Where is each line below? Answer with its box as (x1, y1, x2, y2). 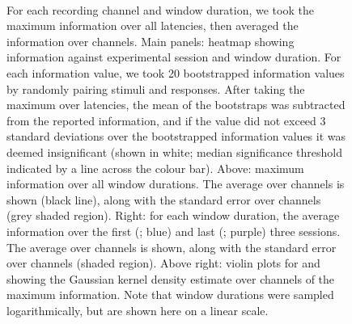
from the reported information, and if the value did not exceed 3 (6, 112, 326, 128)
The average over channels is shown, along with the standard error (6, 238, 337, 255)
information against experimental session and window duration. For (6, 48, 341, 65)
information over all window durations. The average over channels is (6, 175, 345, 192)
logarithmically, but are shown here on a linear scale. (6, 301, 269, 318)
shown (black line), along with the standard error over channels (6, 191, 321, 208)
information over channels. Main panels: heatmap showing (6, 32, 295, 49)
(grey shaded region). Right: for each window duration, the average (6, 207, 340, 224)
